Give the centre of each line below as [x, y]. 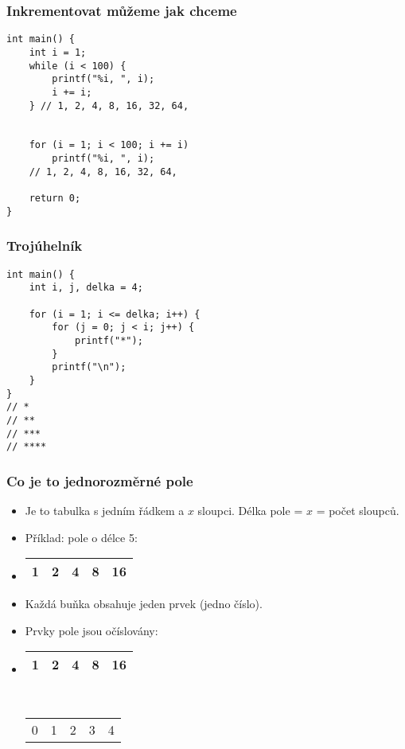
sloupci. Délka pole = [250, 511]
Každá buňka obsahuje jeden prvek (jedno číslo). [144, 604]
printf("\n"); [89, 367]
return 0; [55, 199]
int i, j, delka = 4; [86, 288]
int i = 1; [58, 52]
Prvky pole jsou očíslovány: [92, 630]
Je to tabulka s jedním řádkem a [105, 511]
